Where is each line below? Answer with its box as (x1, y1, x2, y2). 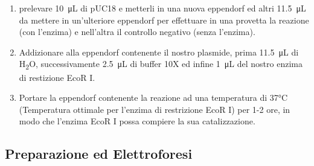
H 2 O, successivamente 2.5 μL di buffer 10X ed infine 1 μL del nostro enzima (19, 57, 303, 72)
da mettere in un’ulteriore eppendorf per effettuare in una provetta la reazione (19, 13, 309, 26)
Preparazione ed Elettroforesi (5, 144, 193, 163)
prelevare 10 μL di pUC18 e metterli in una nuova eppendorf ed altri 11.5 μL (19, 2, 306, 14)
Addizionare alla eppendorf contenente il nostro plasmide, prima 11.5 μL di (19, 45, 299, 58)
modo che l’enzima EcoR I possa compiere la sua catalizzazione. (19, 115, 255, 127)
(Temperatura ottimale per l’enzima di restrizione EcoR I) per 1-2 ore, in (19, 103, 290, 115)
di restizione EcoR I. (19, 71, 95, 83)
